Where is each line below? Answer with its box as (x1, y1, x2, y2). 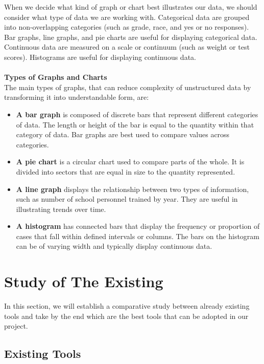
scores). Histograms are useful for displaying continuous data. (4, 51, 196, 62)
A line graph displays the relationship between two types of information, (16, 183, 249, 194)
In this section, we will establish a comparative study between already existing (4, 301, 250, 311)
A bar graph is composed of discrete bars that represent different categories (16, 109, 258, 119)
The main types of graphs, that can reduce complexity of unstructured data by (4, 81, 251, 92)
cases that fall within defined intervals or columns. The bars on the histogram (16, 230, 260, 241)
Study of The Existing (4, 271, 163, 292)
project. (4, 320, 28, 331)
